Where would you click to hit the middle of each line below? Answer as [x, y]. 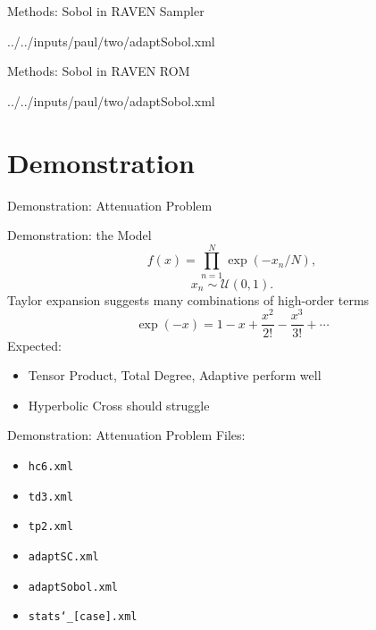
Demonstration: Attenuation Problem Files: [126, 435]
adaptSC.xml [63, 556]
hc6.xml [50, 466]
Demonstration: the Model [79, 235]
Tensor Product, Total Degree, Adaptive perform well [175, 375]
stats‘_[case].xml [83, 617]
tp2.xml [50, 527]
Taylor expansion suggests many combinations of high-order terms [188, 299]
